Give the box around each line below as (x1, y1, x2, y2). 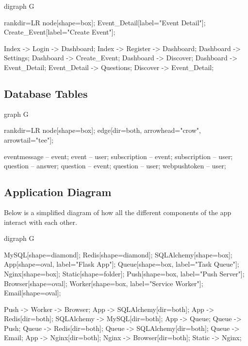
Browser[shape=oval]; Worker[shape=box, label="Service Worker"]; (4, 278, 203, 288)
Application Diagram (4, 184, 112, 200)
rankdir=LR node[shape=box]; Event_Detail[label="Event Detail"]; (4, 17, 206, 27)
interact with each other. (4, 217, 77, 227)
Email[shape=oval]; (4, 288, 61, 298)
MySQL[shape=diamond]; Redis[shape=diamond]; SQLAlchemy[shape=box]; (4, 249, 232, 259)
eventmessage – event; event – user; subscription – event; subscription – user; (4, 151, 233, 161)
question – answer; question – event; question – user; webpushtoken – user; (4, 161, 226, 171)
